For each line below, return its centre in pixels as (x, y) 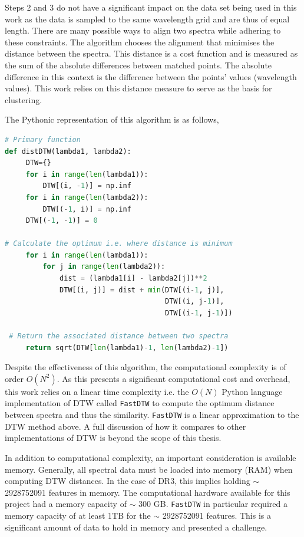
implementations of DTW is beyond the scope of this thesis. (113, 438)
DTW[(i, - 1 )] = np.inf (87, 186)
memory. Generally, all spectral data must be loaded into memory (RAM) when (149, 469)
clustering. (24, 99)
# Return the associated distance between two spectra (119, 336)
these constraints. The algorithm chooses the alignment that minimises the (140, 42)
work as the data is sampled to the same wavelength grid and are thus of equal (147, 19)
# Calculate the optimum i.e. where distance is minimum (119, 244)
